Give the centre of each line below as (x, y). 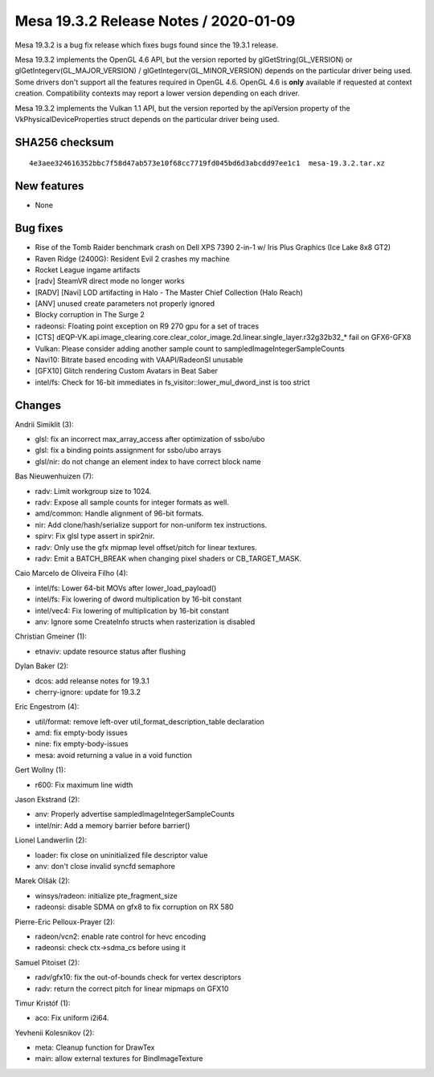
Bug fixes (39, 228)
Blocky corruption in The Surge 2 (90, 315)
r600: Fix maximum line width (84, 785)
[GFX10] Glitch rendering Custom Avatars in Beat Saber (127, 371)
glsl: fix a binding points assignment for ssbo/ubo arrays (128, 451)
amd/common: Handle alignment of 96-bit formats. (119, 513)
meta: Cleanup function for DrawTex (95, 1047)
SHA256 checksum (64, 142)
